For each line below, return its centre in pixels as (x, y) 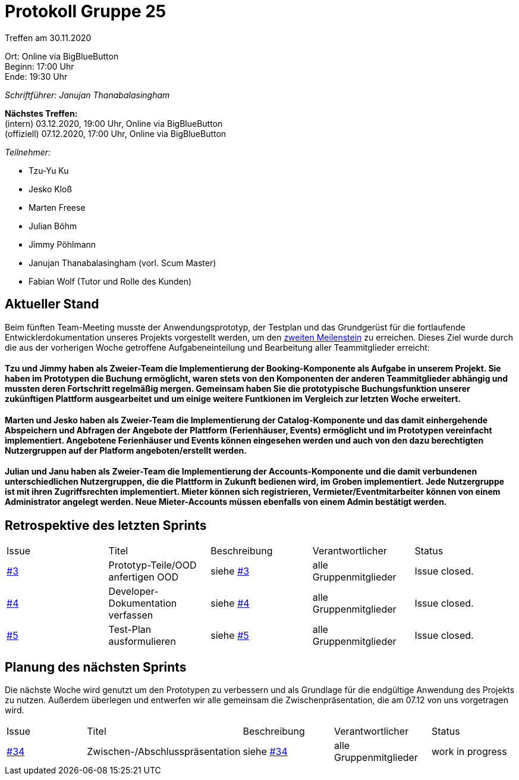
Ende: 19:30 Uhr (36, 76)
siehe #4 (230, 603)
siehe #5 (230, 636)
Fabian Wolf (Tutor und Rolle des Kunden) (110, 281)
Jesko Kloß (51, 189)
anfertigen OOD (144, 577)
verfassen (131, 615)
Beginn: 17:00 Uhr (40, 66)
